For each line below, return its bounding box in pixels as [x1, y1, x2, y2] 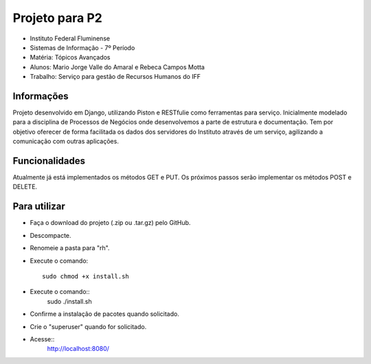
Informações [12, 90, 69, 102]
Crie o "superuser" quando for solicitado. [30, 322, 147, 330]
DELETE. [12, 182, 38, 191]
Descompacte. [30, 231, 71, 239]
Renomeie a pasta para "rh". [30, 244, 110, 252]
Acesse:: [30, 335, 55, 343]
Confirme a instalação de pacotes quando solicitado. [30, 310, 180, 318]
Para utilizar [12, 201, 65, 213]
